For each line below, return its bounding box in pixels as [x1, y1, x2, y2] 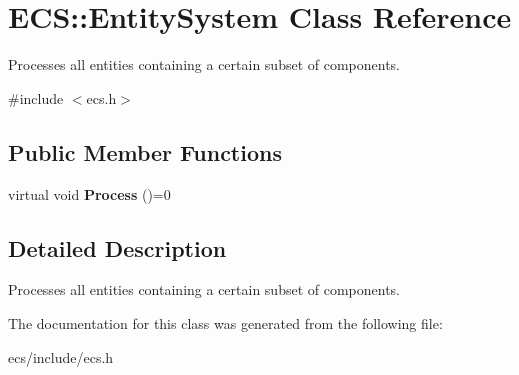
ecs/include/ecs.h [8, 346, 114, 367]
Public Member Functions [8, 136, 282, 167]
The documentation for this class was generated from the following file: [8, 312, 443, 333]
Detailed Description [8, 232, 227, 263]
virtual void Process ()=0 [8, 183, 171, 204]
